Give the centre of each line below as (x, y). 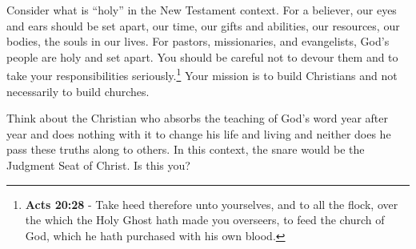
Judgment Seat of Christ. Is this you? (98, 165)
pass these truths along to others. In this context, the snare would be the (186, 149)
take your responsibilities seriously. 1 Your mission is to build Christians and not (202, 74)
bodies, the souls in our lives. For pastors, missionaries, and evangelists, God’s (198, 41)
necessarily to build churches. (78, 91)
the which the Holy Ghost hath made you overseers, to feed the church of (205, 220)
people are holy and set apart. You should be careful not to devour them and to (202, 56)
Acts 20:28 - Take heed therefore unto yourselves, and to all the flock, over (212, 204)
